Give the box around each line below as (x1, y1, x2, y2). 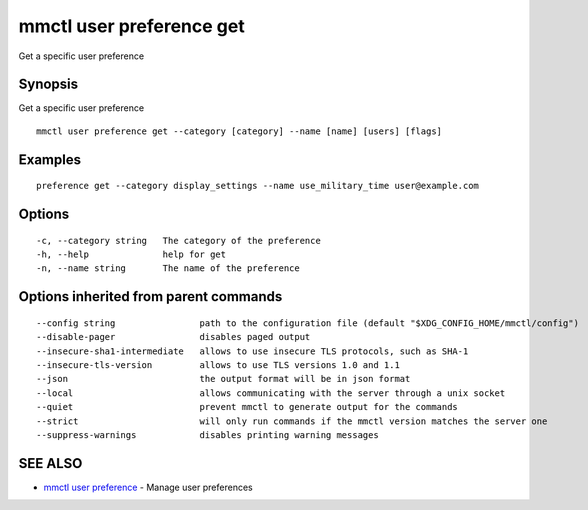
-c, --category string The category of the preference (36, 235, 322, 246)
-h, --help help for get (36, 249, 227, 260)
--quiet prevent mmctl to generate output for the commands (36, 401, 459, 413)
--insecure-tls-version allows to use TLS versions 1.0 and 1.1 (36, 360, 400, 371)
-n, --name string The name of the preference (36, 263, 300, 274)
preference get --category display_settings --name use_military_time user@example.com (36, 180, 480, 192)
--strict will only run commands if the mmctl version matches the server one (36, 415, 548, 427)
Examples (18, 151, 82, 168)
